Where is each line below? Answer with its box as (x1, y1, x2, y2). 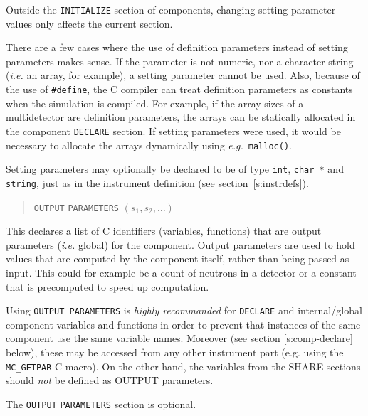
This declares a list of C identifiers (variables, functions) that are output (6, 223, 322, 238)
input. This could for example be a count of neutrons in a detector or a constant (6, 265, 357, 279)
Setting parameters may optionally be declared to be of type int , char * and (6, 161, 344, 176)
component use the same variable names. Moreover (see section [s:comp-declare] (6, 331, 353, 346)
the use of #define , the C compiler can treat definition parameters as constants (6, 82, 353, 97)
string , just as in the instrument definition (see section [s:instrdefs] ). (6, 175, 309, 190)
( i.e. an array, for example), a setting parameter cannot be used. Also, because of (6, 68, 360, 82)
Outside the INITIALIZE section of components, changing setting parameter (6, 2, 336, 16)
